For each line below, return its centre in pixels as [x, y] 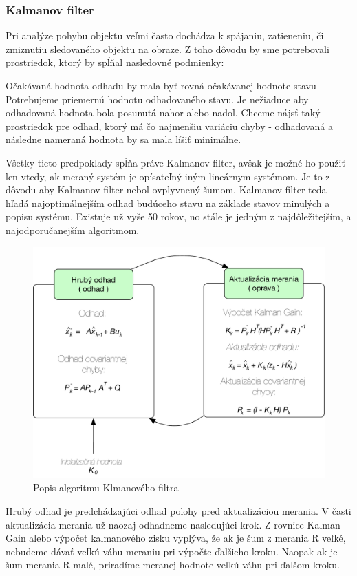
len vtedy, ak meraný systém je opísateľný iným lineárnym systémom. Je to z [168, 176]
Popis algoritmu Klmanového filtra [106, 488]
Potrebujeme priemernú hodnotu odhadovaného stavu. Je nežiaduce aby [157, 99]
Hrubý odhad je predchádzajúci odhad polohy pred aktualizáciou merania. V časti [178, 510]
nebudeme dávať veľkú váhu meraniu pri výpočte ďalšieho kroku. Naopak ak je [172, 551]
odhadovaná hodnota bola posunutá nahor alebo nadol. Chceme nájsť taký [163, 113]
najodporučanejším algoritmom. [73, 230]
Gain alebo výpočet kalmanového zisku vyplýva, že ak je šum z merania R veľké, [176, 538]
